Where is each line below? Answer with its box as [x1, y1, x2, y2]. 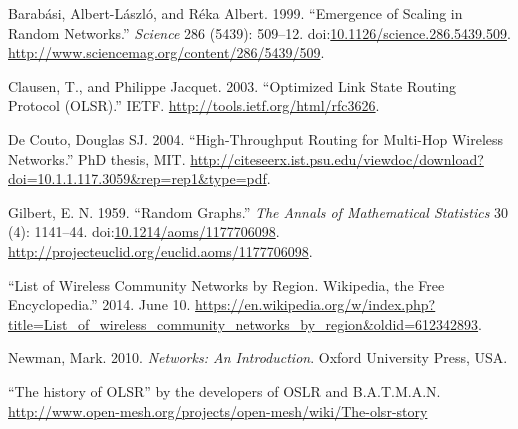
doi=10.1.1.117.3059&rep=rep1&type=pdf [8, 168, 267, 189]
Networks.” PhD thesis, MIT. [8, 148, 186, 169]
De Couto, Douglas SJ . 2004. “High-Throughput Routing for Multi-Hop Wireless [8, 128, 504, 149]
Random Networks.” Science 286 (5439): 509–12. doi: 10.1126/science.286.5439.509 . [8, 22, 511, 43]
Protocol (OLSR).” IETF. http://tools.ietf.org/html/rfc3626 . [8, 95, 380, 116]
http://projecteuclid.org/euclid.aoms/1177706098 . [8, 240, 313, 261]
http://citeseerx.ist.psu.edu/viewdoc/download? [190, 148, 484, 169]
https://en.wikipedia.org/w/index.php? [195, 294, 436, 315]
